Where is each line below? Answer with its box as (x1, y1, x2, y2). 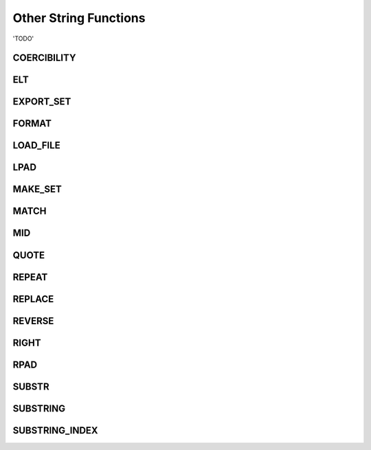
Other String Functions (12, 10, 146, 25)
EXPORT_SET (12, 96, 71, 108)
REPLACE (12, 293, 54, 305)
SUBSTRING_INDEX (12, 425, 99, 436)
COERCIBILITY (12, 52, 76, 64)
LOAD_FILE (12, 139, 61, 151)
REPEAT (12, 271, 48, 283)
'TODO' (12, 34, 34, 43)
